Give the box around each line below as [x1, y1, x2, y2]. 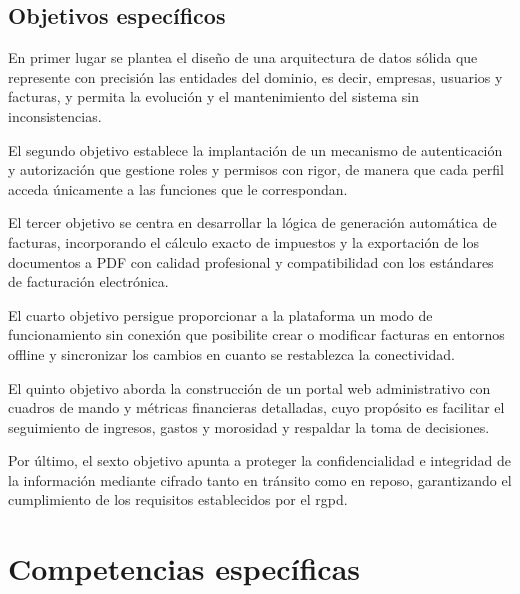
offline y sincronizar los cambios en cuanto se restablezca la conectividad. [8, 343, 455, 364]
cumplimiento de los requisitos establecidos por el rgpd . [8, 489, 348, 510]
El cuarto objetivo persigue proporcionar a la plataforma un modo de [8, 304, 433, 325]
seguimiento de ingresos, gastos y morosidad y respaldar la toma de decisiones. [8, 416, 490, 437]
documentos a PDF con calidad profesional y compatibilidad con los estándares [8, 251, 494, 272]
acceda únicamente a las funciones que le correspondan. [8, 178, 348, 199]
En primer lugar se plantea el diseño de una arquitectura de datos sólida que [8, 47, 478, 68]
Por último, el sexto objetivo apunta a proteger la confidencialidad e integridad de [8, 450, 511, 471]
